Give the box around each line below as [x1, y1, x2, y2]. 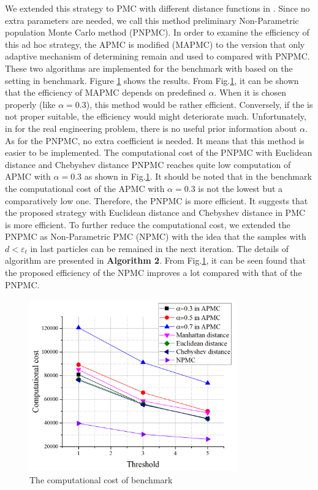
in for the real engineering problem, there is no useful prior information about [5, 121, 297, 134]
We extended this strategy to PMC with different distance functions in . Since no [5, 2, 310, 14]
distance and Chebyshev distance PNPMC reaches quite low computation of [5, 158, 291, 170]
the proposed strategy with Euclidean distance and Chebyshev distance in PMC [5, 206, 306, 219]
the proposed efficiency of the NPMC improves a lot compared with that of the [5, 266, 302, 279]
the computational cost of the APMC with [5, 182, 165, 194]
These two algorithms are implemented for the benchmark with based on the [5, 61, 293, 74]
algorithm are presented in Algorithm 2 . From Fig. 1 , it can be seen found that [5, 254, 306, 267]
